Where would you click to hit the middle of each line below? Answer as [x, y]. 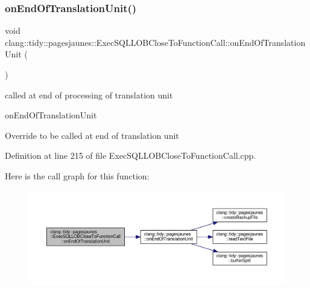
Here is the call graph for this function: [77, 175]
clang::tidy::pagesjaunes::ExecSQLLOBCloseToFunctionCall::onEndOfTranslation [155, 42]
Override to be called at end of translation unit [92, 135]
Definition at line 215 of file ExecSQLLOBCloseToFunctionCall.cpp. [131, 155]
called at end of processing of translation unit [89, 94]
